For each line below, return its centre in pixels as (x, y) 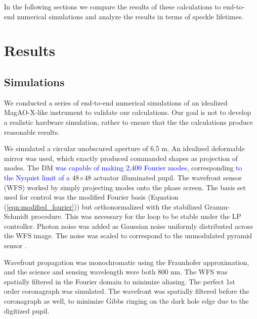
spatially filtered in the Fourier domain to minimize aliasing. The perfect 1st (120, 281)
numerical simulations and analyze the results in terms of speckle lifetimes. (130, 16)
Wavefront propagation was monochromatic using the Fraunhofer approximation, (127, 262)
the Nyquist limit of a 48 (42, 177)
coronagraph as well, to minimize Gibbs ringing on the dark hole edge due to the (127, 301)
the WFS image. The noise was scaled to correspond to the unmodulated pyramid (128, 236)
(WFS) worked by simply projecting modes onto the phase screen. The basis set (125, 187)
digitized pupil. (27, 310)
